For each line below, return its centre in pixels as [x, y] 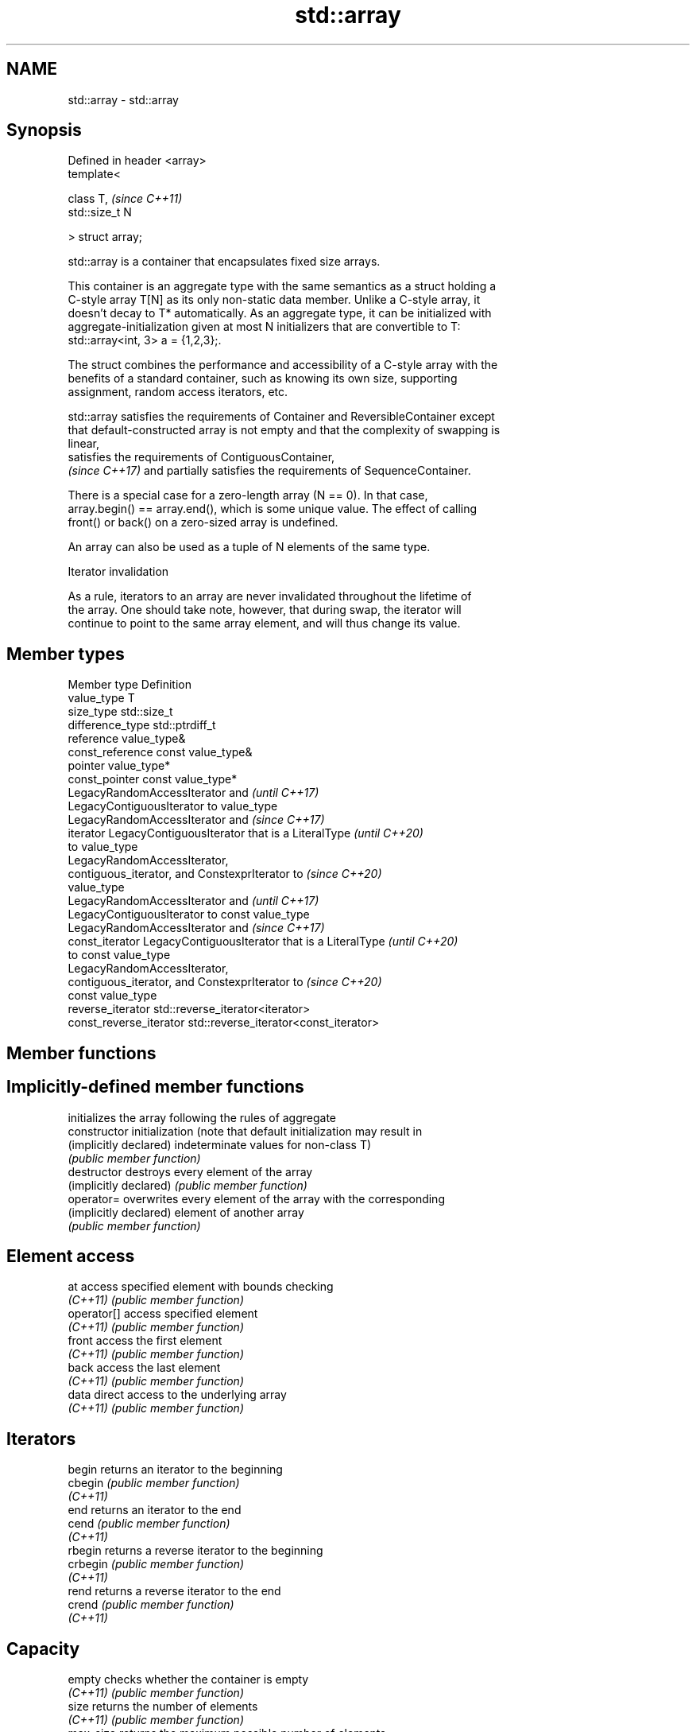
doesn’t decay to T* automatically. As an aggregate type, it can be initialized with [280, 313]
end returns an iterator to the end [155, 1510]
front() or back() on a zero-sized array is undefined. [203, 522]
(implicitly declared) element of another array [186, 1212]
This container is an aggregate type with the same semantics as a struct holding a [282, 286]
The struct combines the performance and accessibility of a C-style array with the [283, 365]
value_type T [101, 698]
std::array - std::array [123, 99]
